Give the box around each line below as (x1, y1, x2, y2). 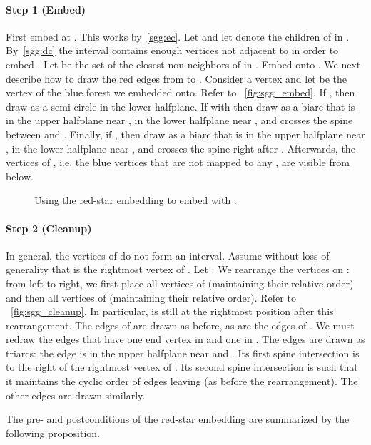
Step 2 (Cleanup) (6, 220, 92, 235)
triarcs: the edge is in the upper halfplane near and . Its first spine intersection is (6, 345, 360, 360)
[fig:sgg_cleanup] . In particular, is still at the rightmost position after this (11, 304, 334, 319)
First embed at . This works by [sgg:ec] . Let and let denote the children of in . (6, 29, 350, 44)
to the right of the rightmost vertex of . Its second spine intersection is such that (6, 359, 358, 374)
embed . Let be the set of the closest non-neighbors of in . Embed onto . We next (6, 56, 361, 71)
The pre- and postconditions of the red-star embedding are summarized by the (6, 411, 350, 426)
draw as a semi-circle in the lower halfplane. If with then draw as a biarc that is (6, 98, 355, 113)
